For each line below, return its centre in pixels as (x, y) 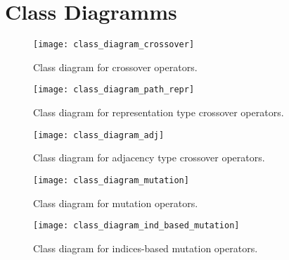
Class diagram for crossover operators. (115, 67)
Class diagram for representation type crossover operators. (159, 112)
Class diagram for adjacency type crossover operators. (149, 157)
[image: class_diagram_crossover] (114, 45)
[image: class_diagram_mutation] (111, 180)
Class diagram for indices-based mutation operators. (146, 248)
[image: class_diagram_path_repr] (114, 90)
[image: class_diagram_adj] (99, 135)
